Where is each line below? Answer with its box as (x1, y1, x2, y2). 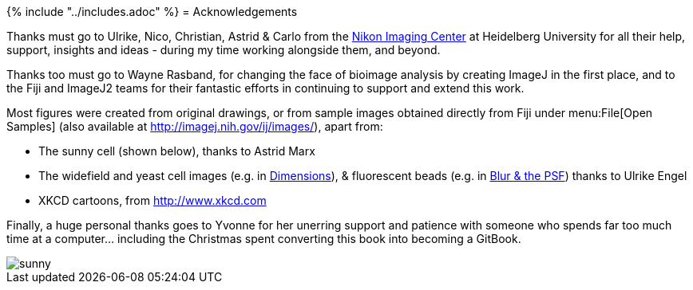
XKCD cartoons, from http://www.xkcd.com (38, 194, 267, 207)
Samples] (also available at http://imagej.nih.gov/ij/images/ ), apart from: (6, 120, 383, 133)
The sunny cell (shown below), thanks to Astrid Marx (38, 144, 315, 158)
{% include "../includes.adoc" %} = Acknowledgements (6, 5, 298, 18)
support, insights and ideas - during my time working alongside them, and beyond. (6, 43, 441, 57)
